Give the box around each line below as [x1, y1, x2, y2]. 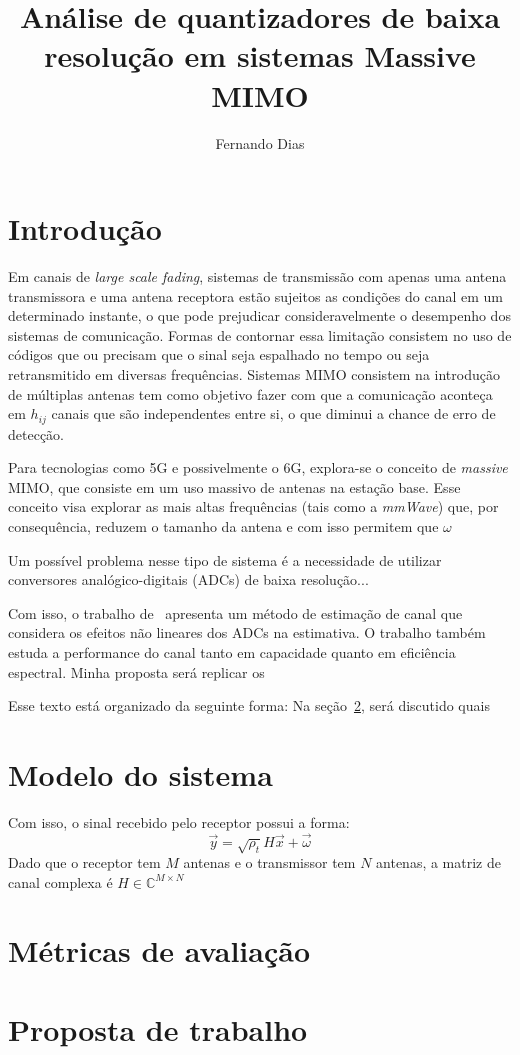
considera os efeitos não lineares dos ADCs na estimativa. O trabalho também [8, 622, 486, 643]
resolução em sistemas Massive [44, 35, 476, 76]
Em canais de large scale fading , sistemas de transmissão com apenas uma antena [8, 266, 507, 287]
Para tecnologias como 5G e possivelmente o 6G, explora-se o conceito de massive [8, 457, 508, 478]
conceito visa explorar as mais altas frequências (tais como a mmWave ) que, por [8, 496, 499, 517]
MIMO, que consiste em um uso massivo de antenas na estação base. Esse [8, 476, 461, 497]
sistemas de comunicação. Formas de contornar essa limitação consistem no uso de [8, 324, 512, 345]
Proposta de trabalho [8, 1008, 308, 1049]
